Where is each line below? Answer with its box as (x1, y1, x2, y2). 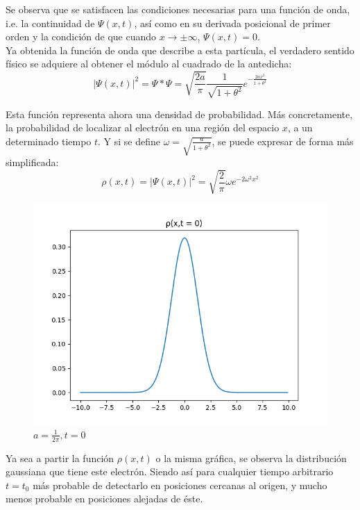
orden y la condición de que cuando (6, 29, 157, 44)
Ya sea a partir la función (6, 450, 114, 465)
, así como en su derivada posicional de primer (134, 15, 331, 30)
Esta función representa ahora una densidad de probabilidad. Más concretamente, (6, 106, 353, 121)
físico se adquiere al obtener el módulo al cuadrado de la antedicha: (6, 56, 292, 71)
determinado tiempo (6, 133, 92, 148)
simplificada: (6, 155, 59, 170)
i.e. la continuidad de (6, 15, 95, 30)
